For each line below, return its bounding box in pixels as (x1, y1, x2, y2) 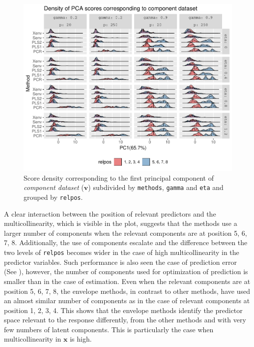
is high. (70, 334, 92, 344)
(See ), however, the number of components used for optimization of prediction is (4, 266, 248, 277)
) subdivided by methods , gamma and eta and (88, 182, 224, 192)
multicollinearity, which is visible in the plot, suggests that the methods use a (4, 218, 237, 228)
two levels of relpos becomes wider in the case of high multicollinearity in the (4, 247, 239, 257)
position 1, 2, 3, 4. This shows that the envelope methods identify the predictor (4, 305, 243, 315)
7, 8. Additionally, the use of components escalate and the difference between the (4, 237, 248, 248)
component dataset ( (24, 182, 84, 192)
